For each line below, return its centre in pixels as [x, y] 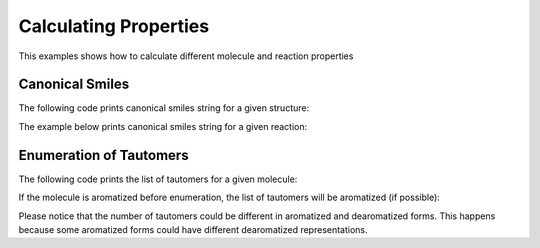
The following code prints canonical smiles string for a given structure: [164, 108]
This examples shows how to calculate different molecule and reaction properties [186, 56]
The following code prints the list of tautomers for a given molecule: [158, 179]
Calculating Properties [114, 26]
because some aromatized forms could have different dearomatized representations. [193, 229]
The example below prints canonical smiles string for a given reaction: [163, 126]
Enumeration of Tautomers [103, 155]
